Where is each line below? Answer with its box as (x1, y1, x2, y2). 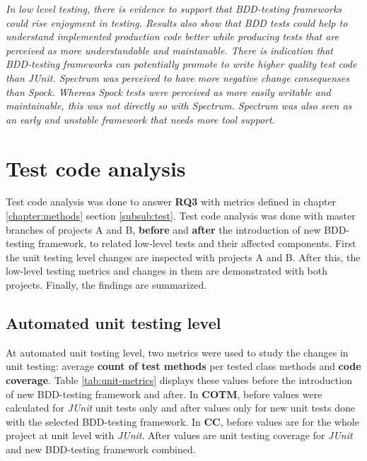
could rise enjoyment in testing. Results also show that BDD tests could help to (6, 15, 348, 30)
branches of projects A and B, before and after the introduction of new (6, 222, 321, 237)
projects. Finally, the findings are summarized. (6, 277, 207, 292)
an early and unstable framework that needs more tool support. (6, 112, 275, 126)
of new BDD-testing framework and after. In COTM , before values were (6, 386, 322, 401)
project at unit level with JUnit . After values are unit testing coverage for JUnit (6, 428, 353, 443)
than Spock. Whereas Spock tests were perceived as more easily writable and (6, 84, 331, 99)
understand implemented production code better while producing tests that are (6, 29, 339, 44)
